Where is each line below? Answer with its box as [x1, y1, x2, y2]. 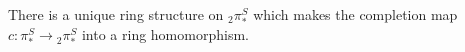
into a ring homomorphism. [81, 24, 249, 45]
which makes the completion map [253, 4, 458, 24]
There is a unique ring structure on [8, 4, 224, 24]
